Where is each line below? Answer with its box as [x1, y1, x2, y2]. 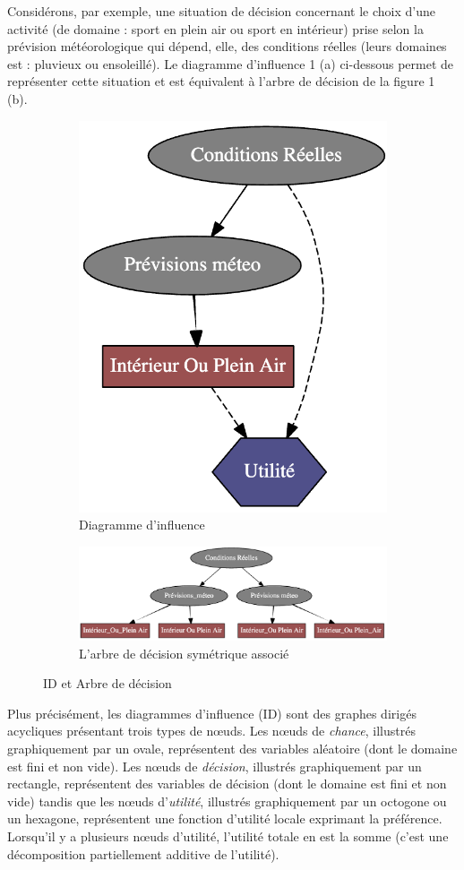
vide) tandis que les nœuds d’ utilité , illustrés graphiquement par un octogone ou [7, 791, 447, 810]
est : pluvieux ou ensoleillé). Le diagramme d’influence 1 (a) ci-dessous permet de [7, 54, 454, 73]
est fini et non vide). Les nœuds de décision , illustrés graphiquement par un [7, 756, 422, 775]
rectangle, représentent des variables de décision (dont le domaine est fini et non [7, 774, 447, 793]
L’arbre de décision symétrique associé [79, 643, 289, 662]
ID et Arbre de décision [43, 674, 172, 693]
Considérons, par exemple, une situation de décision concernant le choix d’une [7, 2, 435, 20]
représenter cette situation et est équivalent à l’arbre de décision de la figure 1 [7, 72, 435, 90]
